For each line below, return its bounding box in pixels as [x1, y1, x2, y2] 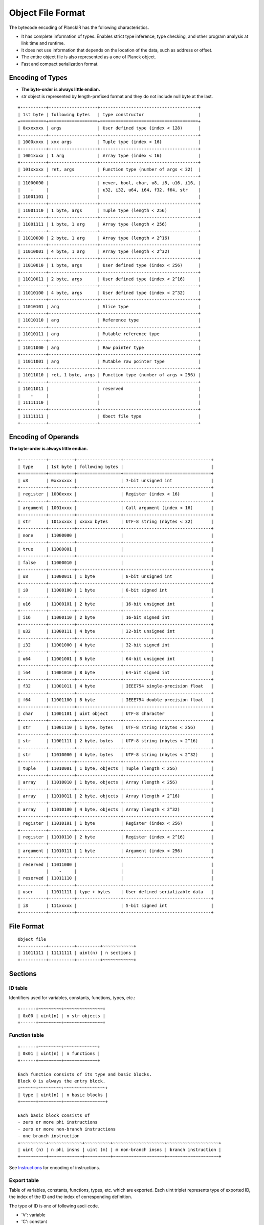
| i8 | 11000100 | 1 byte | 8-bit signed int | [18, 587, 214, 593]
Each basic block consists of [18, 1113, 90, 1118]
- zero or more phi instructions [18, 1120, 98, 1125]
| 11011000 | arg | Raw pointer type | [18, 344, 201, 350]
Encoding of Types [9, 73, 68, 82]
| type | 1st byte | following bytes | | [18, 464, 214, 469]
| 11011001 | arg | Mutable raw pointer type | [18, 358, 201, 364]
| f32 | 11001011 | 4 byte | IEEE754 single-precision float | [18, 684, 214, 689]
